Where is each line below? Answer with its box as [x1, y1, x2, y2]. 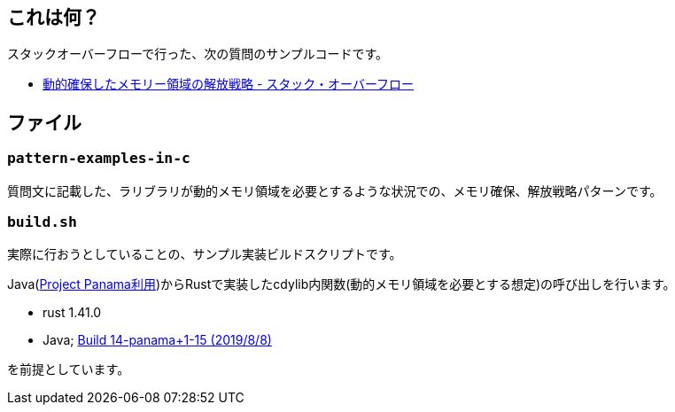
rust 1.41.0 [43, 305, 102, 321]
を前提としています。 [7, 361, 130, 377]
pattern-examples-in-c [7, 150, 190, 167]
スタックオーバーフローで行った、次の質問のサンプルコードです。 [7, 46, 389, 62]
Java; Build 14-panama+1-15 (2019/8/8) [43, 332, 272, 348]
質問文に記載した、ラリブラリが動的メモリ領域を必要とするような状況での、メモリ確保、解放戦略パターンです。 [7, 183, 663, 198]
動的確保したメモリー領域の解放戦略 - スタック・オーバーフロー [43, 76, 415, 92]
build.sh [7, 214, 77, 231]
